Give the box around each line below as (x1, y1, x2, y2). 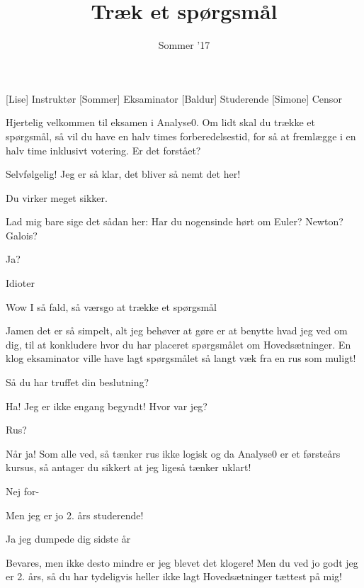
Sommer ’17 (158, 38, 210, 52)
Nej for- (6, 484, 40, 498)
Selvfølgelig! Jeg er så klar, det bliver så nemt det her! (6, 166, 241, 181)
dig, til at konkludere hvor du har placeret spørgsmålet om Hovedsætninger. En (6, 337, 351, 351)
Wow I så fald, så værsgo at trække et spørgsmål (6, 299, 217, 314)
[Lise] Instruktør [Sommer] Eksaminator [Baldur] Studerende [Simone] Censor (6, 91, 342, 106)
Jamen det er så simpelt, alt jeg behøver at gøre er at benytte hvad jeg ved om (6, 323, 348, 338)
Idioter (6, 276, 35, 290)
